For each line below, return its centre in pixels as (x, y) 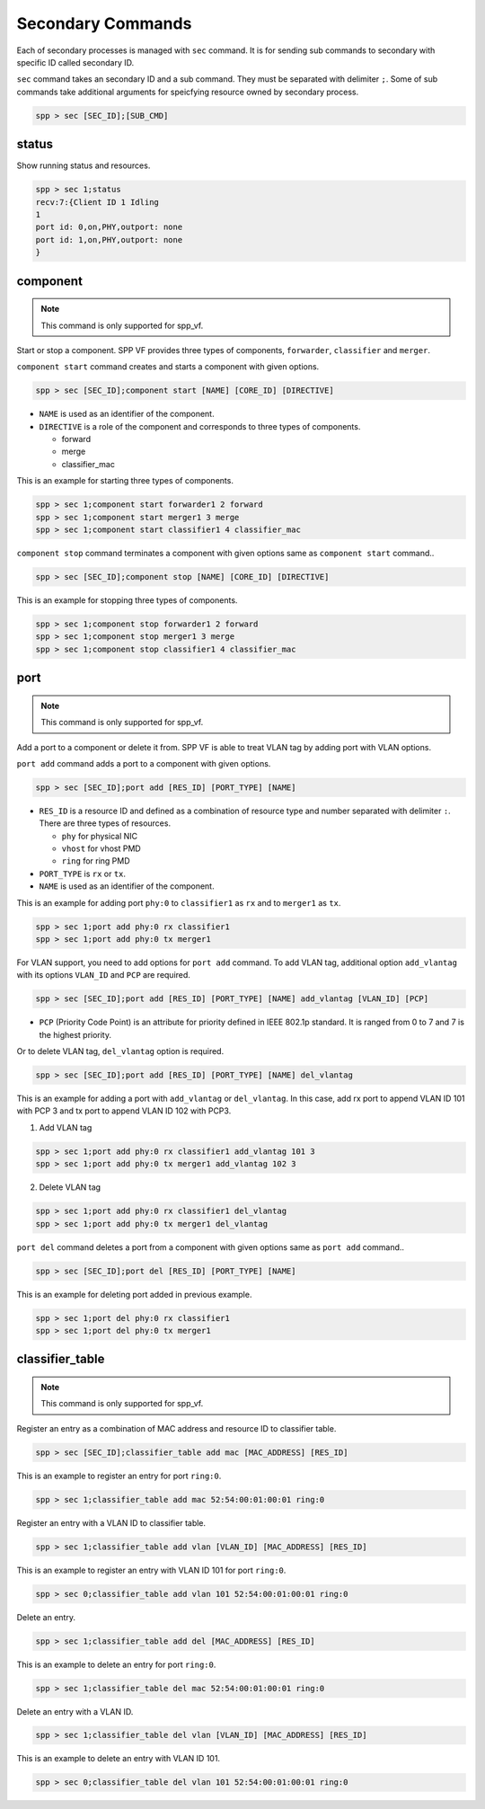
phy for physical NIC (100, 836)
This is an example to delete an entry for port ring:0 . (116, 1664)
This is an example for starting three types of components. (125, 481)
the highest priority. (75, 1034)
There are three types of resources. (105, 823)
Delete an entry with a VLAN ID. (75, 1711)
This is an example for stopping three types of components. (127, 600)
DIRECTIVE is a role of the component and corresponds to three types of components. (200, 426)
